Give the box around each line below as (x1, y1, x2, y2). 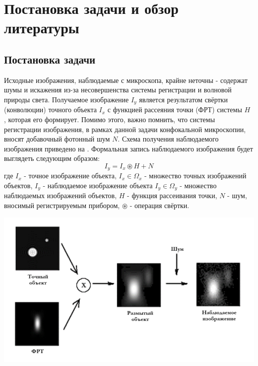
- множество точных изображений (144, 170, 247, 181)
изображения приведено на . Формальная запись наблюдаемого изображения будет (4, 143, 253, 153)
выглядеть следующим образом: (4, 153, 100, 163)
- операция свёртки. (129, 200, 190, 211)
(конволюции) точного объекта (4, 104, 97, 115)
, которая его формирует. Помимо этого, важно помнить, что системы (4, 114, 215, 124)
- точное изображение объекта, (24, 170, 117, 181)
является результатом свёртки (139, 94, 228, 104)
